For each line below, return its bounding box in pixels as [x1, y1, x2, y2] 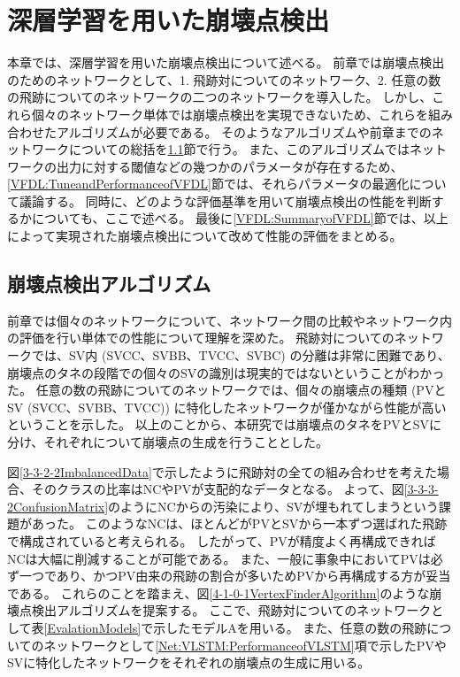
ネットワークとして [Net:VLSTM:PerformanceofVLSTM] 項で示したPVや [43, 635, 447, 654]
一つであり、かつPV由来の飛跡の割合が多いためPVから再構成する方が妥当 [19, 566, 451, 585]
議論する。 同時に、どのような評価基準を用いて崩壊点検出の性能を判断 [19, 191, 432, 210]
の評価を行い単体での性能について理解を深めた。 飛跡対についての [7, 328, 395, 347]
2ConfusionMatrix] [7, 496, 109, 515]
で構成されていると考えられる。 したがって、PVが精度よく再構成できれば [7, 531, 436, 550]
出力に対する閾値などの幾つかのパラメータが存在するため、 [56, 157, 403, 175]
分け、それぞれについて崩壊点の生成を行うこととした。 [7, 433, 328, 451]
